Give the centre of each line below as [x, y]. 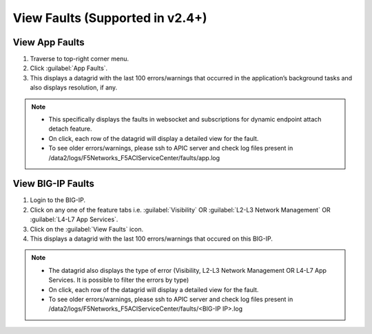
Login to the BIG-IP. [58, 200]
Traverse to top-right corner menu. [80, 59]
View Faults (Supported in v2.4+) [110, 18]
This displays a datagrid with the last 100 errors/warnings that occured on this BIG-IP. [152, 239]
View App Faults [49, 42]
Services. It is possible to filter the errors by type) [119, 280]
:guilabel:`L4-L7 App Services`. [74, 219]
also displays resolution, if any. [74, 88]
